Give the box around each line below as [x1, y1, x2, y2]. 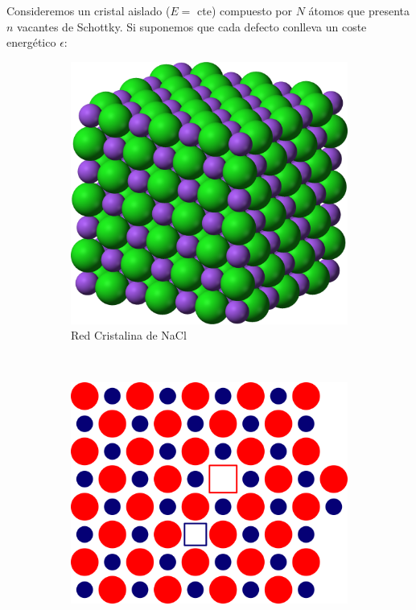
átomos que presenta [308, 2, 410, 19]
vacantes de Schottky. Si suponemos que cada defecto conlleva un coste [17, 18, 367, 35]
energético [6, 34, 56, 51]
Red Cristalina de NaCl [71, 327, 187, 344]
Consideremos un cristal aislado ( [6, 2, 171, 19]
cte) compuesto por [197, 2, 292, 19]
